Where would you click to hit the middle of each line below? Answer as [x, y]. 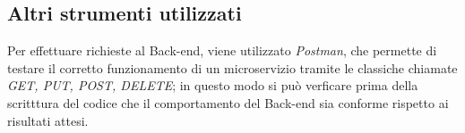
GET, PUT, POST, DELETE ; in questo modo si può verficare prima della [213, 85]
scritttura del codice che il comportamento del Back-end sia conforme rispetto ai [228, 102]
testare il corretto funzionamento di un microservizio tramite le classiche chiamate [232, 67]
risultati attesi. [48, 120]
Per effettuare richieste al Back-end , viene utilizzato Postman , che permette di [222, 50]
